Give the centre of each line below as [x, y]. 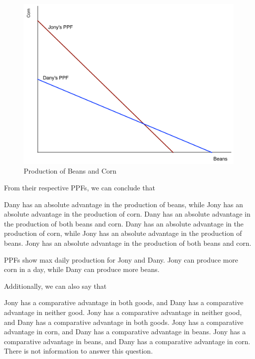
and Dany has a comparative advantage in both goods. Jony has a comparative [124, 322]
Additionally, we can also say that [55, 286]
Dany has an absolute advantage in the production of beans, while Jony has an [124, 204]
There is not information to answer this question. [79, 351]
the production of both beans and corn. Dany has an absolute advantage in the [124, 223]
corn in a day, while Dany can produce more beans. [82, 269]
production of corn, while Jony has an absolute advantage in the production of [123, 233]
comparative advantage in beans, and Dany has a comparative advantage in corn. [127, 341]
